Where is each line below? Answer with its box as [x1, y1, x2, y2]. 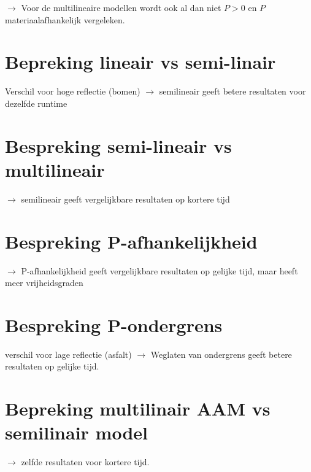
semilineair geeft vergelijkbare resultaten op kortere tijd [21, 192, 230, 205]
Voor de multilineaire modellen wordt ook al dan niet [21, 1, 221, 14]
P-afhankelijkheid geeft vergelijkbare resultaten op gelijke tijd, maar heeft [21, 264, 298, 277]
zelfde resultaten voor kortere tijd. [21, 455, 150, 468]
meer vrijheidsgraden [5, 276, 83, 289]
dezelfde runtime [5, 96, 67, 109]
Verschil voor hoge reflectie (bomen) [5, 85, 140, 98]
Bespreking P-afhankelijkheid [5, 228, 258, 253]
